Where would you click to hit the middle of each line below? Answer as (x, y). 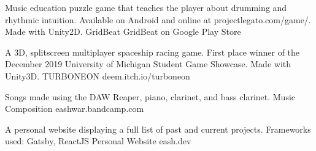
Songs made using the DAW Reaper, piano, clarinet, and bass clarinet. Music (150, 96)
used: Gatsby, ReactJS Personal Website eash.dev (98, 141)
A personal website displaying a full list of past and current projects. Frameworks (158, 129)
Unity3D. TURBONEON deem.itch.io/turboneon (98, 75)
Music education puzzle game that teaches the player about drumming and (146, 7)
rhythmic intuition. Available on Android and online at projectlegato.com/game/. (158, 19)
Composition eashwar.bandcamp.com (75, 109)
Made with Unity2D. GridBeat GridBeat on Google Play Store (123, 31)
